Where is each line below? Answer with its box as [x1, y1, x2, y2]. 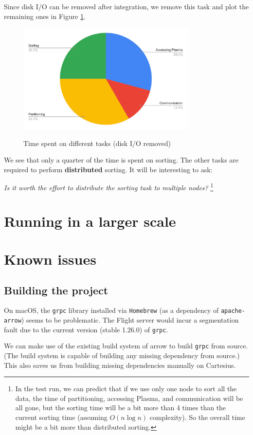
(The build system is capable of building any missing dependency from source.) [4, 350, 240, 361]
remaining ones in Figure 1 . [4, 11, 86, 21]
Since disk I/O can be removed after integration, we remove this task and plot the [4, 1, 249, 11]
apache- [220, 308, 246, 315]
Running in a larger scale [4, 211, 176, 231]
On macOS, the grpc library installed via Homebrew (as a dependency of [4, 305, 219, 315]
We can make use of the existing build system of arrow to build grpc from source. [4, 341, 248, 351]
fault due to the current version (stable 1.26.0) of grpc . [4, 324, 168, 334]
